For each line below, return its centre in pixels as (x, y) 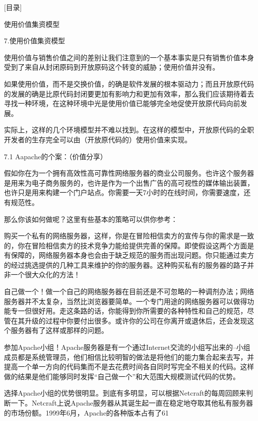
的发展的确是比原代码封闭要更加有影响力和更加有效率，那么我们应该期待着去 (129, 93)
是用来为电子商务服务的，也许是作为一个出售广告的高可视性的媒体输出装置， (129, 182)
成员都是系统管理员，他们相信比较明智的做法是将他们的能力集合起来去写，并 (129, 357)
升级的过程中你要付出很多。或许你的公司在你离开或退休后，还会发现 (136, 320)
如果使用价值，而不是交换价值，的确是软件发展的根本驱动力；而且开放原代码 (129, 83)
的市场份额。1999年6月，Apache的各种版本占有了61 (87, 412)
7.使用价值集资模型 (34, 41)
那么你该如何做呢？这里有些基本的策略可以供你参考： (91, 219)
